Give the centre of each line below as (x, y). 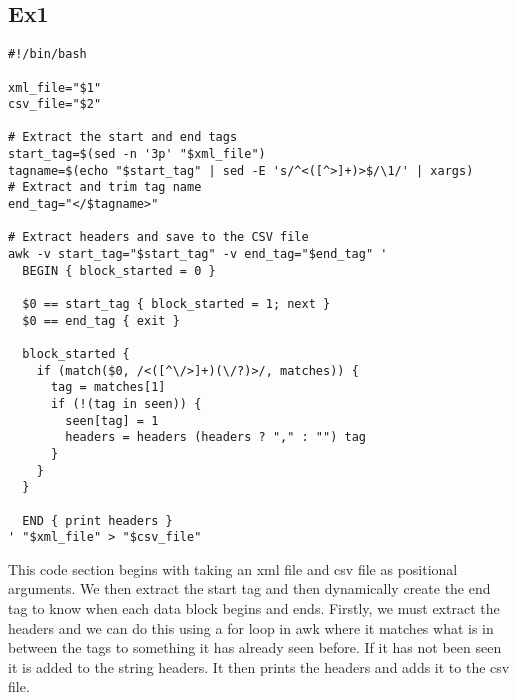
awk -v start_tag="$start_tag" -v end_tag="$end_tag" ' (198, 254)
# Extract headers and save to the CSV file (158, 237)
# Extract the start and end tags (123, 137)
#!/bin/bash (47, 54)
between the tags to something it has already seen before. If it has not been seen (255, 647)
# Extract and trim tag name (105, 187)
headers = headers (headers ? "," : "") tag (215, 437)
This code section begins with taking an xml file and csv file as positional (233, 568)
